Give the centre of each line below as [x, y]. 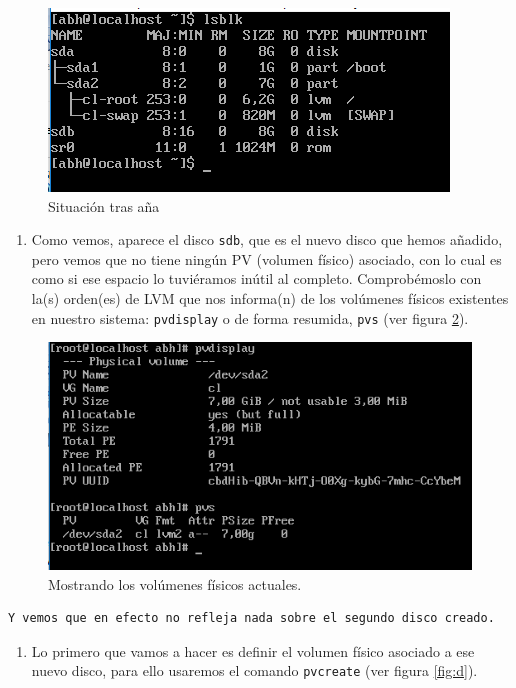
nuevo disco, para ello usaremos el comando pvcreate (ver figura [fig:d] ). [254, 670]
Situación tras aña [104, 205]
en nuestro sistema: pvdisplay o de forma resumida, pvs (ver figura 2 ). [250, 317]
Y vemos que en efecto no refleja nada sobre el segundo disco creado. [251, 618]
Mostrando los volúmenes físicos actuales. [175, 583]
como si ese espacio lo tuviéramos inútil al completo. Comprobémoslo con [256, 278]
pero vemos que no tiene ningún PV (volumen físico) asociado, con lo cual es [266, 258]
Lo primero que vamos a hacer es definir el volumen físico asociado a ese [253, 650]
